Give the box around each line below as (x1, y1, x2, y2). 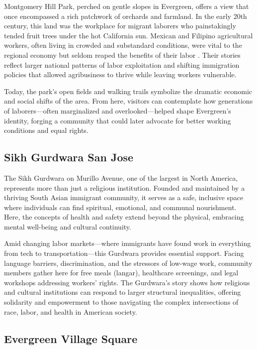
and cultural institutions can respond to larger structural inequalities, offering (4, 287, 241, 297)
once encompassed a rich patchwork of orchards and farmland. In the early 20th (4, 10, 247, 21)
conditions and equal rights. (4, 125, 88, 135)
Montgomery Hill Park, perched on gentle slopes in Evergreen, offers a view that (4, 1, 249, 11)
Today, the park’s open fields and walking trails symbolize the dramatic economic (4, 86, 252, 96)
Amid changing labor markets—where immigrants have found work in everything (4, 238, 251, 248)
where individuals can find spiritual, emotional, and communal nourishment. (4, 202, 237, 212)
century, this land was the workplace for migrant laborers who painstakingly (4, 20, 236, 31)
